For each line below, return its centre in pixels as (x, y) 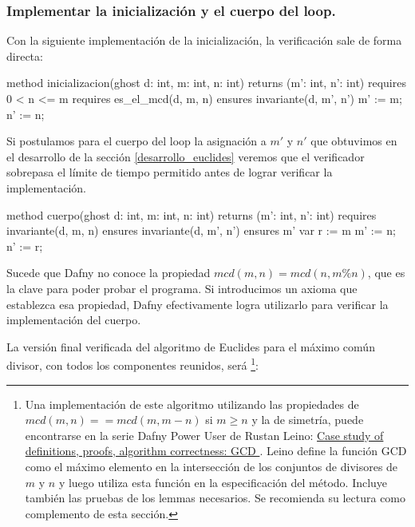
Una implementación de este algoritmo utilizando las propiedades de (192, 404)
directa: (25, 55)
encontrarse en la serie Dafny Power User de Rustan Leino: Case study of (204, 435)
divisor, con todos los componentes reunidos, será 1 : (132, 364)
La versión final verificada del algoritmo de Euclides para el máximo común (191, 346)
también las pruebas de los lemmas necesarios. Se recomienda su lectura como (215, 498)
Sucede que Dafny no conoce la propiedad (109, 273)
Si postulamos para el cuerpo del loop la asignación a (136, 141)
